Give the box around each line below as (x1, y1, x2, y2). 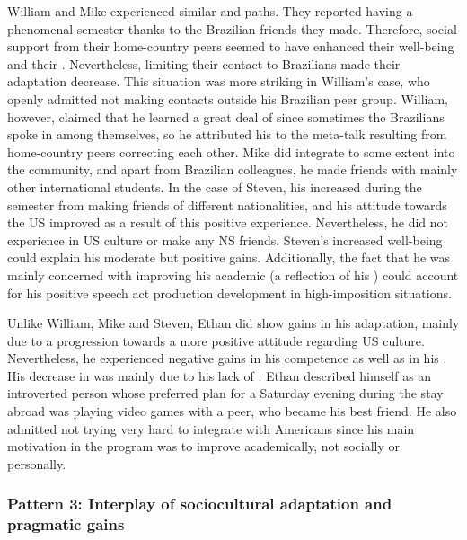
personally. (7, 454, 66, 473)
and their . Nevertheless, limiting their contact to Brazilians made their (7, 54, 401, 73)
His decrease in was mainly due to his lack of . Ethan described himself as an (7, 366, 432, 385)
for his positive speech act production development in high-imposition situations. (7, 283, 452, 302)
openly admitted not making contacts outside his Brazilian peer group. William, (7, 89, 448, 108)
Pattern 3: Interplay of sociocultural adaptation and (7, 492, 392, 515)
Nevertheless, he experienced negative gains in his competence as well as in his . (7, 349, 447, 367)
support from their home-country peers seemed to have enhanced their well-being (7, 37, 454, 56)
